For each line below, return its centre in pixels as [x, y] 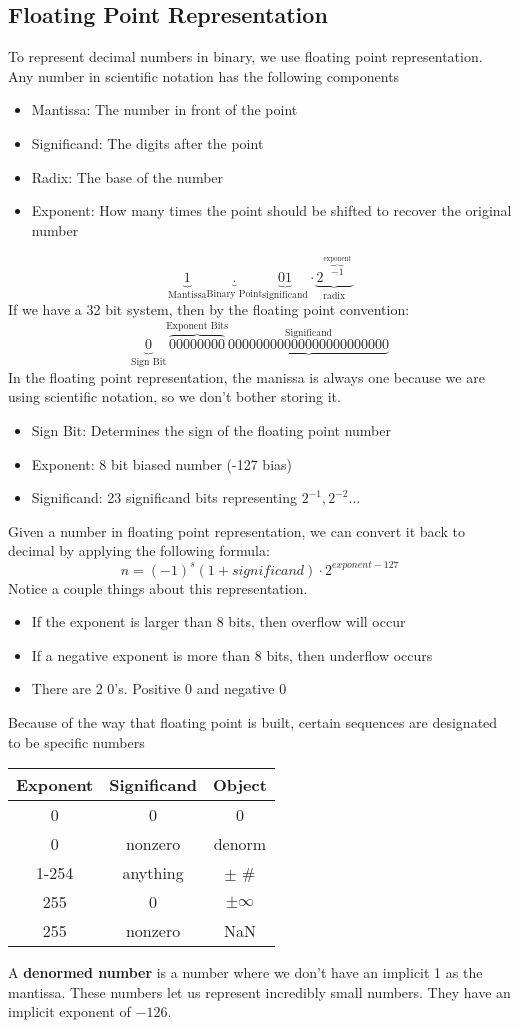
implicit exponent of [69, 1011]
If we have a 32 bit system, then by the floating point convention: [209, 309]
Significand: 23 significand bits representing [164, 497]
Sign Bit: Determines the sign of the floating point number [211, 430]
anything [153, 873]
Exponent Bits [197, 325]
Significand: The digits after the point [147, 142]
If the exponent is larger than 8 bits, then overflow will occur [218, 621]
